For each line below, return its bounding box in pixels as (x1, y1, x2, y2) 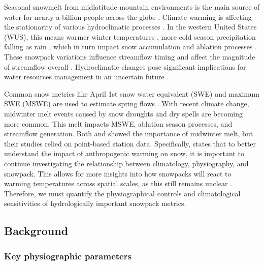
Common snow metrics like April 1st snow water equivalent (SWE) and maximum (4, 88, 260, 99)
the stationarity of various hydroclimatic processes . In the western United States (4, 21, 257, 32)
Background (4, 223, 69, 239)
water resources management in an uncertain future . (4, 71, 169, 82)
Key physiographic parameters (4, 249, 131, 262)
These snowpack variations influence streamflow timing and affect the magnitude (4, 51, 255, 62)
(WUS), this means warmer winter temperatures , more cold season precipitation (4, 31, 256, 42)
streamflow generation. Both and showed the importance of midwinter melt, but (4, 128, 253, 139)
